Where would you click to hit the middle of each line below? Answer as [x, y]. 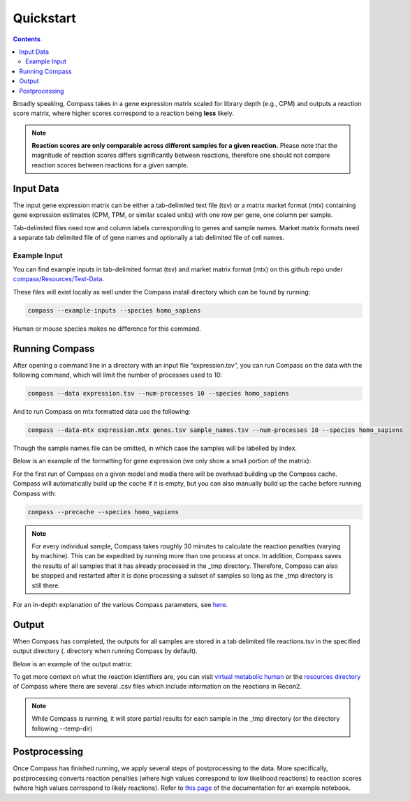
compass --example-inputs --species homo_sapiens [114, 310]
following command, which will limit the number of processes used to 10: [118, 375]
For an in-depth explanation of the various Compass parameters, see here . [120, 604]
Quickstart [45, 18]
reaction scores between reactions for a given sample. [110, 165]
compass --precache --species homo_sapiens [103, 512]
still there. [46, 585]
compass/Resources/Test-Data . [59, 279]
